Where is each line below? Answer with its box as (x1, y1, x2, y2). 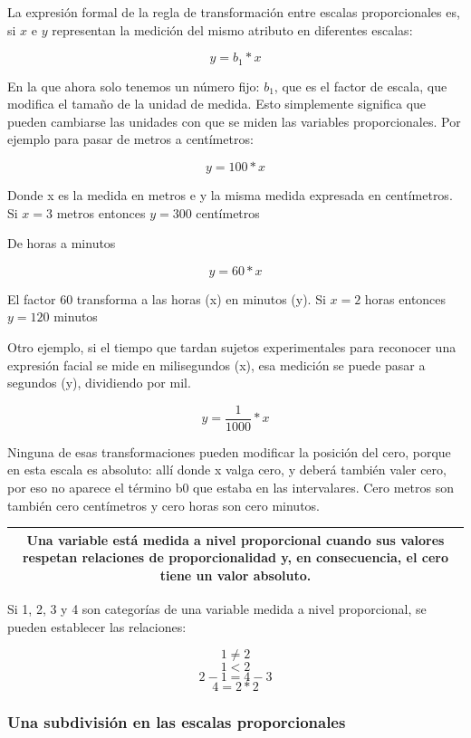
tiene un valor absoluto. (159, 565, 312, 584)
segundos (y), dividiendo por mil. (7, 373, 191, 392)
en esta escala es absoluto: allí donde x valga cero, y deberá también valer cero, (7, 460, 447, 479)
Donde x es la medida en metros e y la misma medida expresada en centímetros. (7, 186, 453, 205)
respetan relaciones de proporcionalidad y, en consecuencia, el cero (22, 548, 449, 567)
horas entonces (364, 289, 447, 308)
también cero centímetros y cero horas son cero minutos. (7, 495, 321, 514)
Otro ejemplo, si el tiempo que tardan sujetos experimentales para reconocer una (7, 337, 457, 356)
